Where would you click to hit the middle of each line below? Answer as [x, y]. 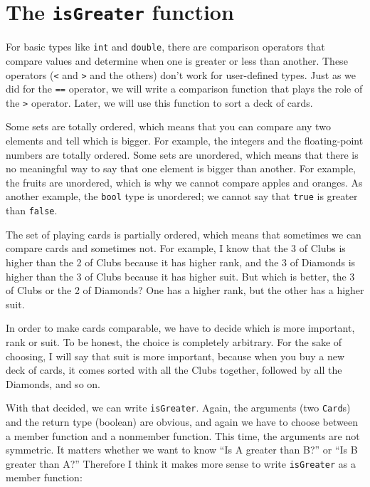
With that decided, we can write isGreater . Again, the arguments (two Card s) [178, 408]
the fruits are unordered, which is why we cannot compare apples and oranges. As [184, 182]
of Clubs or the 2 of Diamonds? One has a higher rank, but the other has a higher [185, 290]
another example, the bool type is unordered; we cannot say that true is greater [182, 196]
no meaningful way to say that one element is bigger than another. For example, [181, 168]
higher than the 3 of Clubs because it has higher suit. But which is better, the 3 [180, 276]
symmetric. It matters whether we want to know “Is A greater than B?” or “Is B [182, 450]
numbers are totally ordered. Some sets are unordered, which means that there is [182, 154]
